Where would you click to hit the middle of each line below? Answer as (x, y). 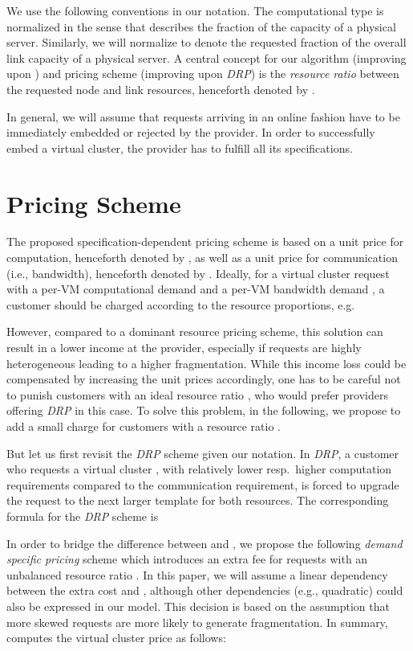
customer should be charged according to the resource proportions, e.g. (181, 304)
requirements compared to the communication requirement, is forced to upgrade (203, 484)
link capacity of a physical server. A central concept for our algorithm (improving (206, 57)
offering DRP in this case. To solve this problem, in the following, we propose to (204, 410)
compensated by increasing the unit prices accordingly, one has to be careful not (204, 379)
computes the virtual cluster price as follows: (116, 638)
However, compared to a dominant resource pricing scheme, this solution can (195, 332)
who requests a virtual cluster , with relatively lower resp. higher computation (199, 469)
